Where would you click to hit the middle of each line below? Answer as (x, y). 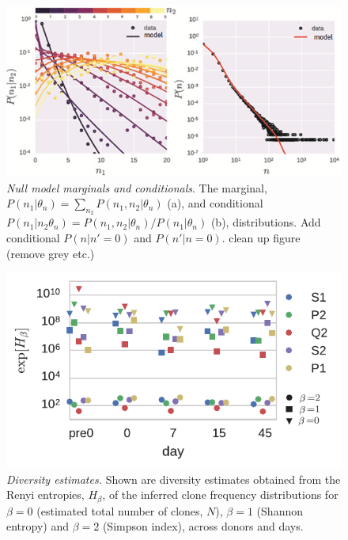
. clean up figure (261, 238)
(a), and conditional (215, 203)
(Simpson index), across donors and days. (203, 526)
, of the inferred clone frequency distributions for (220, 494)
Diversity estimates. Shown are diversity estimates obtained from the (174, 479)
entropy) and (38, 526)
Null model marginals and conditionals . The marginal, (137, 187)
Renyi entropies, (45, 494)
